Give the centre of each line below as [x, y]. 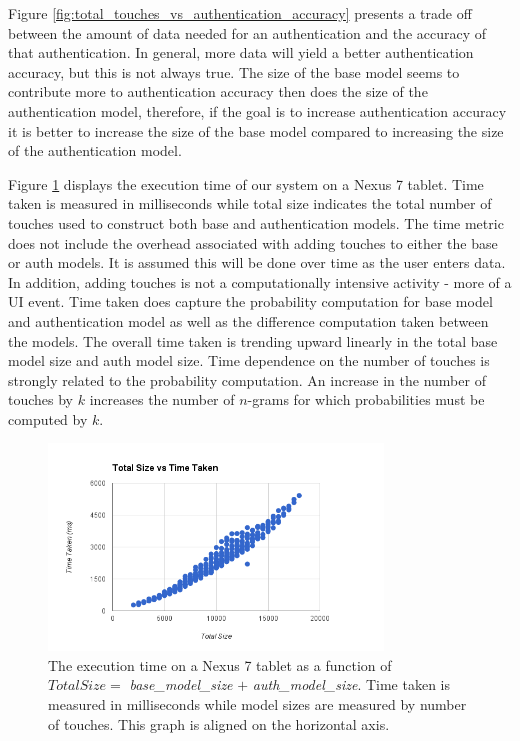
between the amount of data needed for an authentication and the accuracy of [247, 32]
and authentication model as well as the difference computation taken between [248, 320]
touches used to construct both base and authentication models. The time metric [256, 222]
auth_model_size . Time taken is [351, 684]
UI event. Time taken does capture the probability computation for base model [250, 301]
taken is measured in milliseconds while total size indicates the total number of [250, 203]
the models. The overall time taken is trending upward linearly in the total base [253, 340]
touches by [41, 399]
